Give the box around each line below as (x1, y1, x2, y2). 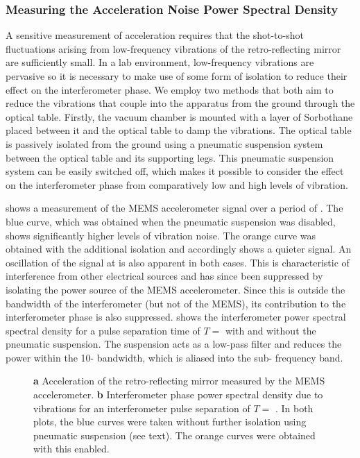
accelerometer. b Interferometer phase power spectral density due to (33, 387, 323, 402)
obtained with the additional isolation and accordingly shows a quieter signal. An (6, 241, 352, 256)
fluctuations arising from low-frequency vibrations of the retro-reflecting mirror (6, 41, 341, 56)
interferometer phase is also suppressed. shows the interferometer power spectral (6, 309, 346, 324)
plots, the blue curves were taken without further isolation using (33, 414, 307, 429)
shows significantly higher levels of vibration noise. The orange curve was (6, 228, 316, 242)
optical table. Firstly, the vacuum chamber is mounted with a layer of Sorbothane (6, 109, 353, 124)
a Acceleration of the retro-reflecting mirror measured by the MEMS (33, 373, 325, 388)
